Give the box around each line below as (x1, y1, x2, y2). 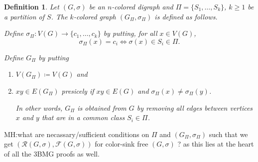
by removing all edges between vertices (136, 102, 253, 113)
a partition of (4, 11, 45, 21)
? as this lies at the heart (177, 139, 254, 149)
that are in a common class (41, 112, 125, 123)
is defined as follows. (154, 11, 218, 21)
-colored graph (73, 11, 116, 21)
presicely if (61, 85, 94, 96)
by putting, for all (103, 28, 157, 38)
